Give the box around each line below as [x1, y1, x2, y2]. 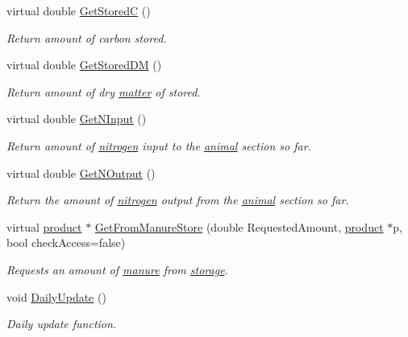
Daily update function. [6, 315, 117, 332]
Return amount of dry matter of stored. [6, 83, 201, 100]
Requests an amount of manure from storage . [6, 261, 228, 277]
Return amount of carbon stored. [6, 29, 167, 46]
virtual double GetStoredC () [6, 2, 151, 18]
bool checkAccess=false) [6, 234, 126, 251]
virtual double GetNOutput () [6, 164, 156, 181]
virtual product [6, 218, 82, 235]
